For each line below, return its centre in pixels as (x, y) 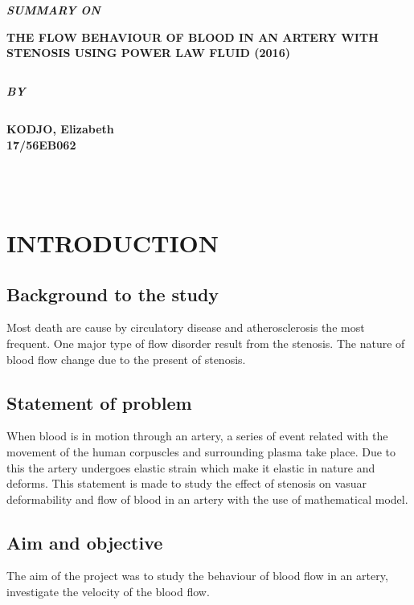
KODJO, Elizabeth (60, 129)
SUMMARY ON (53, 10)
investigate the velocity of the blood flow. (108, 592)
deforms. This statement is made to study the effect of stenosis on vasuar (187, 483)
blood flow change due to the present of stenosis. (126, 359)
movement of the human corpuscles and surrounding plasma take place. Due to (201, 451)
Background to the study (113, 294)
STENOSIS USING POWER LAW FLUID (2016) (148, 53)
